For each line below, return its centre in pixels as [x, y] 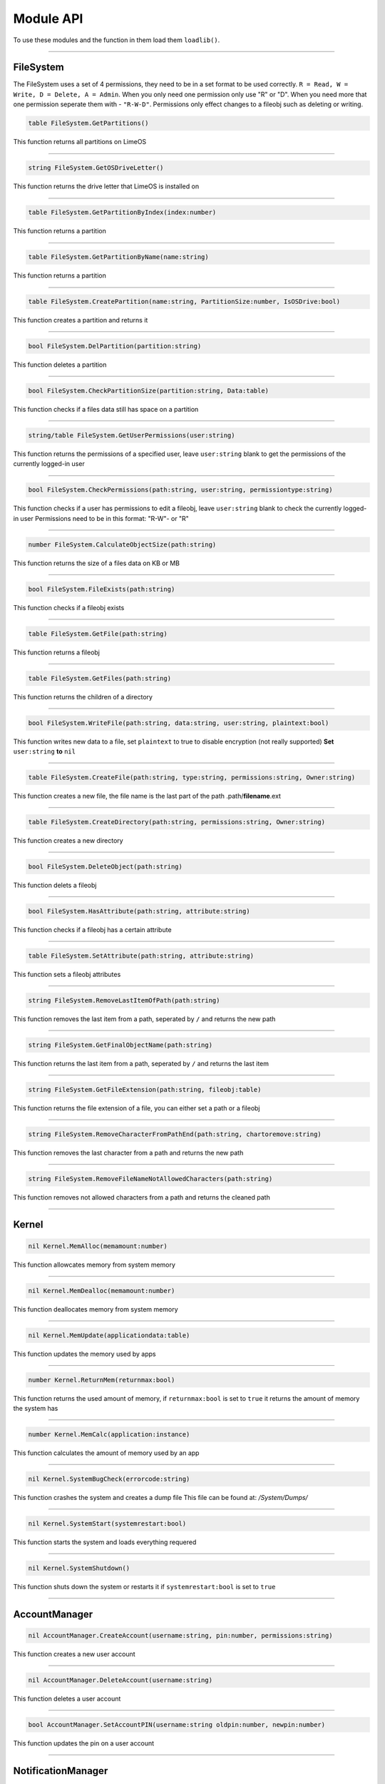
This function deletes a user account [67, 1698]
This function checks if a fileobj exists [69, 607]
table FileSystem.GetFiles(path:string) [99, 678]
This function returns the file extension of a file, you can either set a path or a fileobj [137, 1108]
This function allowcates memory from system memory [94, 1264]
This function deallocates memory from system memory [96, 1309]
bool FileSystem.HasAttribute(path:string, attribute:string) [139, 911]
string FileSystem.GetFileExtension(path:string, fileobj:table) [145, 1089]
